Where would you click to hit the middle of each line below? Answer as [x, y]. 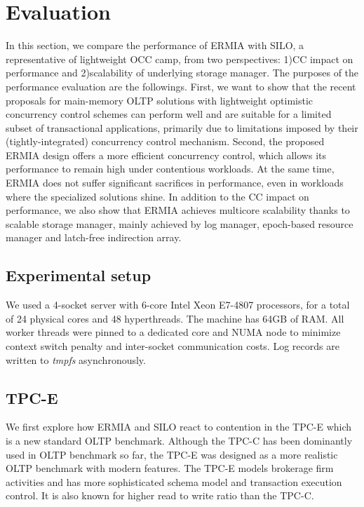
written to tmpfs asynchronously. [76, 359]
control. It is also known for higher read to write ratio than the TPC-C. [160, 495]
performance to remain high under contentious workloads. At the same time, [170, 169]
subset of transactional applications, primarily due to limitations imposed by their [182, 127]
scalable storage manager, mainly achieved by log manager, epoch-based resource [180, 223]
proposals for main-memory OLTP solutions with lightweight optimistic [160, 100]
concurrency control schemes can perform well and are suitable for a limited [169, 114]
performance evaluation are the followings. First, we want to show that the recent [181, 86]
